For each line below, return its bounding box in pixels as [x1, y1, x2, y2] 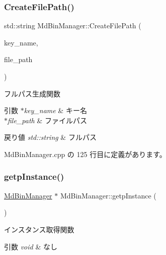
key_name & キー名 [24, 105, 87, 116]
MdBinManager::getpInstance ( [60, 190, 156, 200]
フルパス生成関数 [4, 88, 60, 98]
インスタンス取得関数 [4, 224, 74, 234]
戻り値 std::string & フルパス [4, 132, 97, 142]
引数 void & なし [4, 241, 57, 251]
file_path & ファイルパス [8, 115, 87, 125]
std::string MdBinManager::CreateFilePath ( [4, 20, 141, 31]
